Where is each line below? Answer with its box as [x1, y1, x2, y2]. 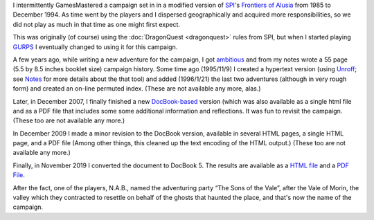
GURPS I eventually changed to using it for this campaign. [12, 42, 178, 51]
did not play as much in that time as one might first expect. [12, 20, 180, 28]
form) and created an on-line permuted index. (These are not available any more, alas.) [12, 84, 261, 93]
